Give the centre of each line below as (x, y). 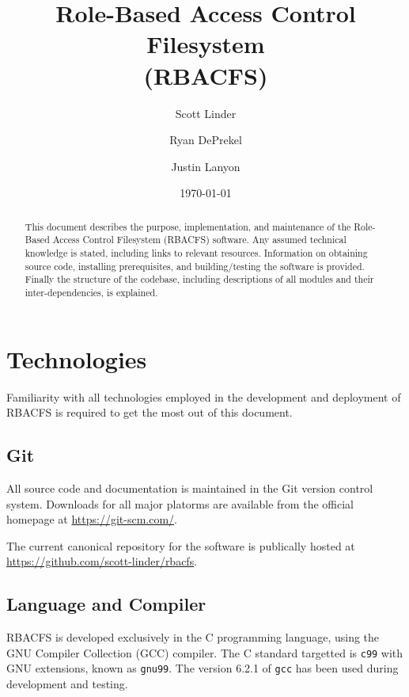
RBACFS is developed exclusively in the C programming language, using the (193, 637)
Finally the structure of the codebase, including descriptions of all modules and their (199, 279)
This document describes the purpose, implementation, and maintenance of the (188, 226)
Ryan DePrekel (206, 140)
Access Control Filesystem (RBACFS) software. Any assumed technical (199, 240)
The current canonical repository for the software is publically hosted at (181, 545)
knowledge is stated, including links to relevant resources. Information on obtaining (196, 252)
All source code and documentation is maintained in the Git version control (190, 488)
